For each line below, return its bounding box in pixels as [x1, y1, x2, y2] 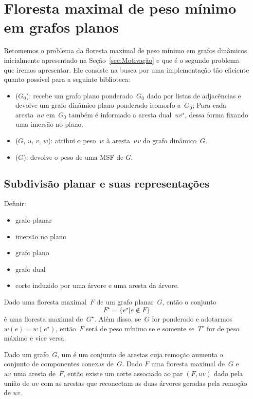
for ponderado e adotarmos [152, 314, 233, 324]
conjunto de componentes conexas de [4, 359, 114, 369]
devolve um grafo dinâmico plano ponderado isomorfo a [15, 100, 181, 110]
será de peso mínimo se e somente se [86, 323, 195, 333]
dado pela [214, 368, 243, 379]
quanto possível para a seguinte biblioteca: [4, 74, 130, 84]
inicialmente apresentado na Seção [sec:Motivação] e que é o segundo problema [4, 55, 239, 65]
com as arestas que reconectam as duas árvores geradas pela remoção [41, 378, 247, 388]
